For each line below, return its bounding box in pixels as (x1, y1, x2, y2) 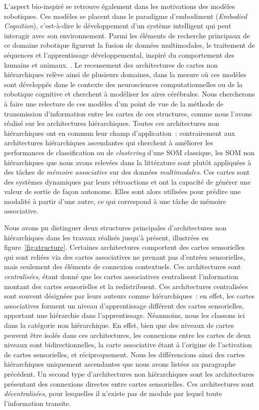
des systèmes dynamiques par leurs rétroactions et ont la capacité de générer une (4, 176, 251, 187)
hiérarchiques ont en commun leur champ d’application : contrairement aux (4, 127, 235, 138)
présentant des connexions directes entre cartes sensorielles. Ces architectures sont (4, 378, 254, 389)
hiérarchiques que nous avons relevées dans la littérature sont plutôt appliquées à (4, 157, 252, 167)
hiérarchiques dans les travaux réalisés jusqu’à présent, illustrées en (4, 232, 209, 242)
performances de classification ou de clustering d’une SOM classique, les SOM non (4, 147, 255, 157)
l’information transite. (4, 398, 71, 408)
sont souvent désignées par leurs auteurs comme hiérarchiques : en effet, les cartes (4, 291, 255, 301)
